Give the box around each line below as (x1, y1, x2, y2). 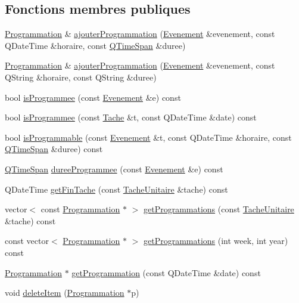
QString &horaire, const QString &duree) (5, 70, 157, 83)
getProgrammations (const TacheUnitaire (143, 203, 294, 215)
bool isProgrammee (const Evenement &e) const (5, 91, 181, 103)
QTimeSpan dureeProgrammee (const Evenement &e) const (5, 162, 223, 175)
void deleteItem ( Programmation (5, 286, 124, 299)
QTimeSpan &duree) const (5, 143, 103, 155)
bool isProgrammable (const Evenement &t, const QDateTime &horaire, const (5, 131, 292, 143)
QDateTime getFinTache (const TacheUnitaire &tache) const (5, 183, 228, 195)
